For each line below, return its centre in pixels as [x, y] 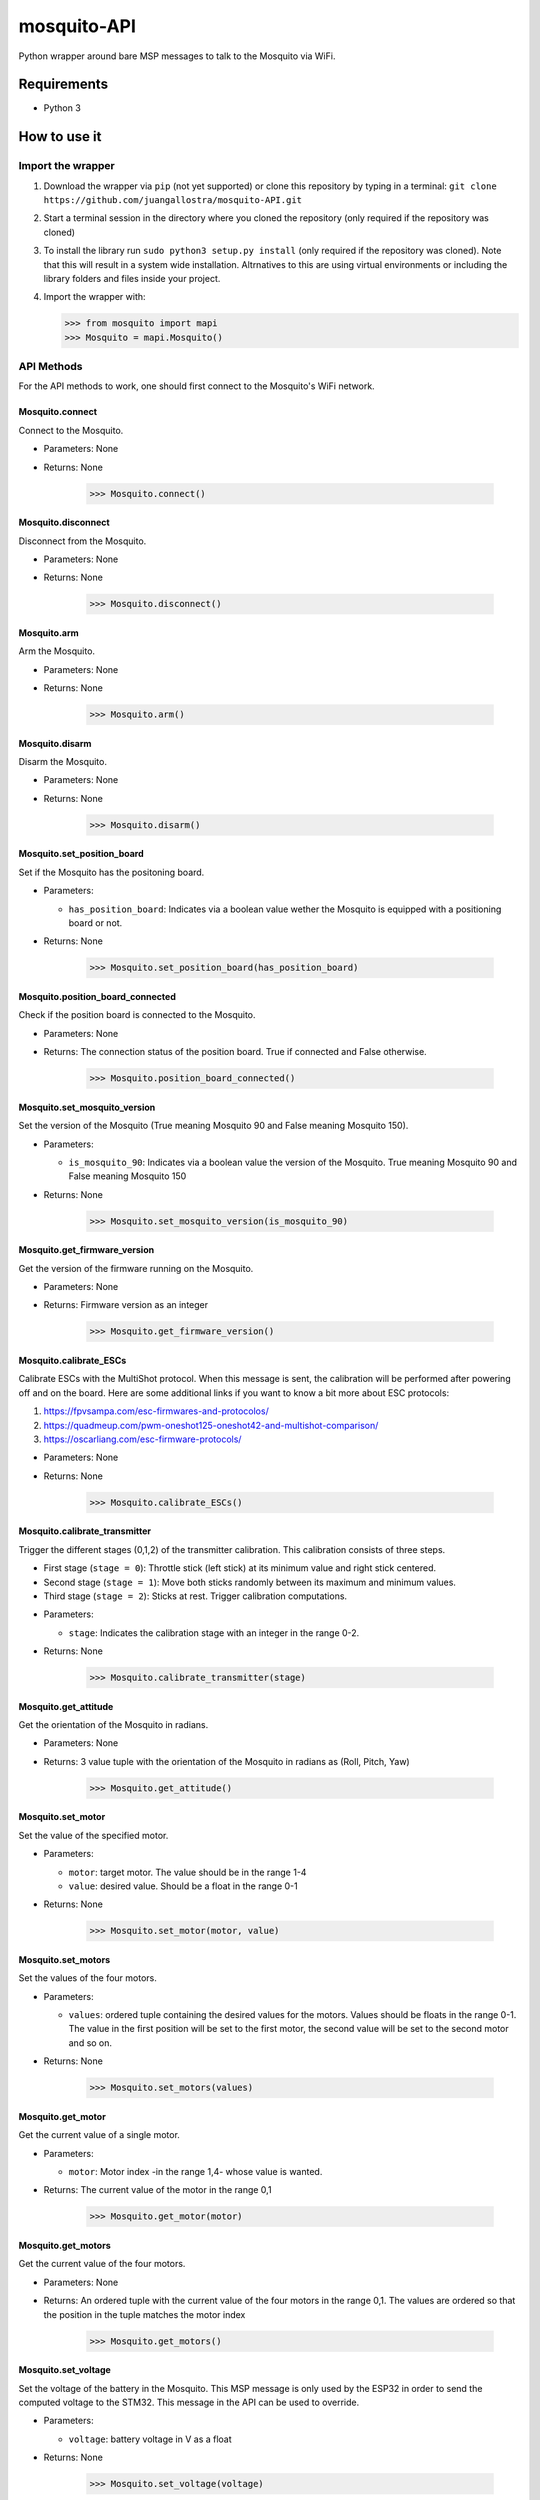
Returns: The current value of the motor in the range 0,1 [157, 2190]
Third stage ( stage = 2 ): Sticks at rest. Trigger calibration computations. [195, 1596]
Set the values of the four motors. [87, 1978]
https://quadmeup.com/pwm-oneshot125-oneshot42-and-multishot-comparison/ [211, 1425]
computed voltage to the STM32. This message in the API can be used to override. [189, 2402]
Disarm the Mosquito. [62, 762]
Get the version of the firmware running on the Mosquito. [136, 1268]
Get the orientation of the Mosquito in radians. [113, 1725]
